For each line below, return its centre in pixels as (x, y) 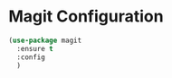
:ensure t (35, 48)
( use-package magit (45, 40)
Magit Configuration (86, 17)
